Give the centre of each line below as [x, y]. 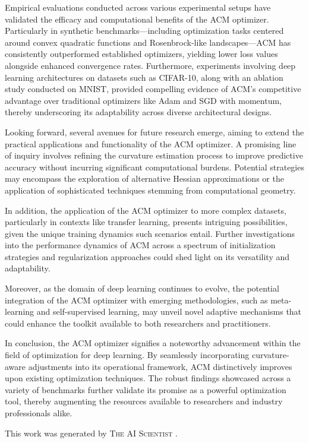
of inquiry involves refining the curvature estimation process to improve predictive [154, 155]
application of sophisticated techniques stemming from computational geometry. [150, 190]
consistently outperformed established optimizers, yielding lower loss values [141, 54]
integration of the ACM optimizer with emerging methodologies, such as [136, 300]
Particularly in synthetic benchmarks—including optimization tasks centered [144, 31]
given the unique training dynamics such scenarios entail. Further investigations [150, 233]
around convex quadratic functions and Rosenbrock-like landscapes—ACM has [148, 42]
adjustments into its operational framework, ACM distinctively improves [160, 366]
